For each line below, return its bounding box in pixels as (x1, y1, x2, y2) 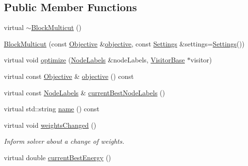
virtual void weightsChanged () (4, 120, 97, 130)
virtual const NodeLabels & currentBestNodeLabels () (4, 87, 165, 97)
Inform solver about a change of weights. (4, 136, 125, 146)
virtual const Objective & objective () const (4, 71, 134, 81)
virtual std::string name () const (4, 104, 99, 114)
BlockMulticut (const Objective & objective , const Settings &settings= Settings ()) (4, 38, 245, 48)
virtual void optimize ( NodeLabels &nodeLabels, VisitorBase (4, 55, 185, 65)
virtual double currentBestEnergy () (4, 152, 111, 162)
